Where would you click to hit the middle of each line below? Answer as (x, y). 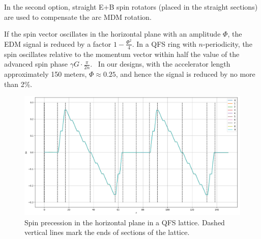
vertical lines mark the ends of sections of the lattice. (107, 232)
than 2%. (18, 84)
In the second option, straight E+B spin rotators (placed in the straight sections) (131, 7)
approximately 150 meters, (46, 74)
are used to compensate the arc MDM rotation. (78, 17)
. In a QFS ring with (164, 43)
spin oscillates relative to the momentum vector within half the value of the (122, 54)
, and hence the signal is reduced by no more (185, 74)
